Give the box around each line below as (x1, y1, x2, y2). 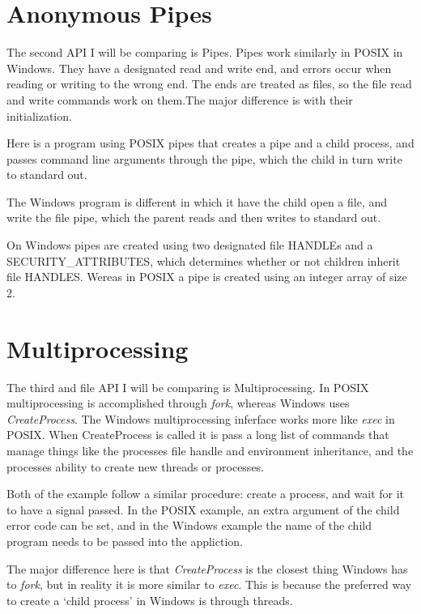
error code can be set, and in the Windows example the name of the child (6, 517, 372, 534)
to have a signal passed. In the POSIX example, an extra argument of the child (6, 501, 400, 518)
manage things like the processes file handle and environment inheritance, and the (6, 441, 414, 458)
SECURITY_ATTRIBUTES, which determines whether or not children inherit (6, 252, 401, 269)
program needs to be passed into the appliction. (6, 532, 243, 549)
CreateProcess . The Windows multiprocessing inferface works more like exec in (6, 410, 395, 427)
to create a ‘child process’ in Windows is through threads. (6, 591, 293, 608)
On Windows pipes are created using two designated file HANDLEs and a (6, 237, 373, 254)
